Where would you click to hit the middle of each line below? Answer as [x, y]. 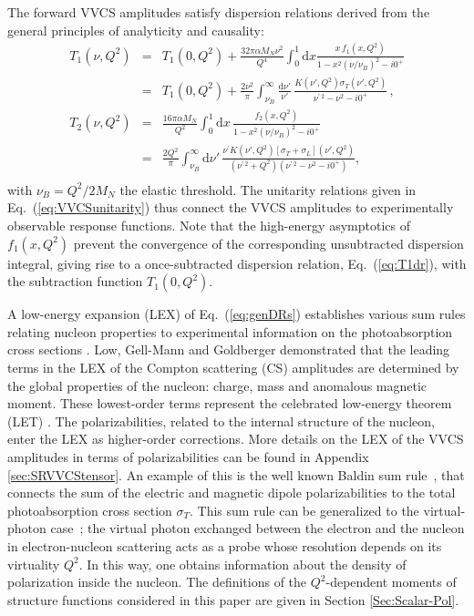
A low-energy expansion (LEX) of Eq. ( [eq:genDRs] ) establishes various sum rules [237, 314]
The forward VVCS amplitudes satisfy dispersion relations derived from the [219, 12]
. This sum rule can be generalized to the [304, 510]
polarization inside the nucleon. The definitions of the [157, 582]
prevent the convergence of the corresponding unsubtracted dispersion [268, 243]
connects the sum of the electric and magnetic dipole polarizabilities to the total [232, 493]
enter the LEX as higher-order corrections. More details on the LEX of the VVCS [236, 439]
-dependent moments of [391, 582]
